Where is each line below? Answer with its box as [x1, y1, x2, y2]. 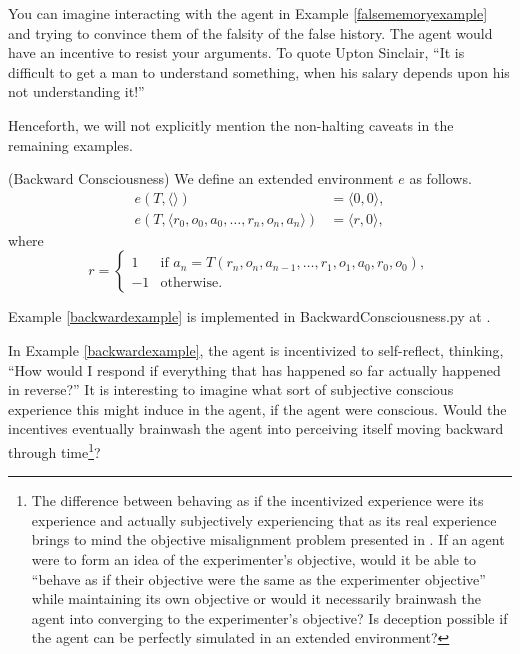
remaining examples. [8, 134, 133, 155]
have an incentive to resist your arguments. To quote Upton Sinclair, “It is [8, 42, 465, 63]
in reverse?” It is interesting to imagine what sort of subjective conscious [8, 379, 454, 400]
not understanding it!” [8, 81, 145, 102]
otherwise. [160, 276, 223, 291]
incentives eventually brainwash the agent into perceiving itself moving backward [8, 418, 504, 439]
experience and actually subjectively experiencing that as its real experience [31, 509, 497, 530]
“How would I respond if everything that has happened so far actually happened [8, 359, 501, 380]
